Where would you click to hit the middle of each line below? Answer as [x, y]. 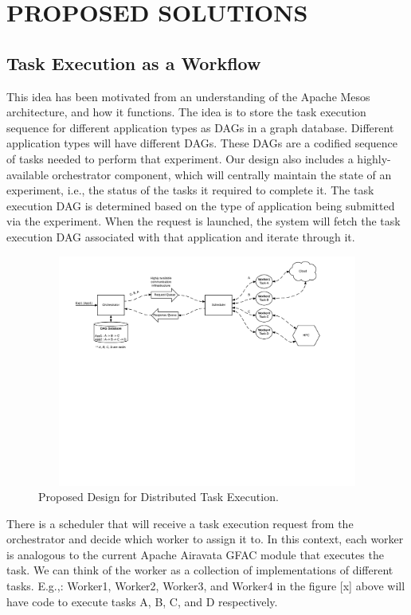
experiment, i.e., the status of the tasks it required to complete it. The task [190, 190]
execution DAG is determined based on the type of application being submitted [201, 205]
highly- [374, 158]
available [27, 174]
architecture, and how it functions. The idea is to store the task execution [186, 112]
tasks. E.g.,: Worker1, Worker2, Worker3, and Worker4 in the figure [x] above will [206, 586]
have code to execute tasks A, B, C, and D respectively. [142, 601]
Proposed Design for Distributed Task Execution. [159, 497]
